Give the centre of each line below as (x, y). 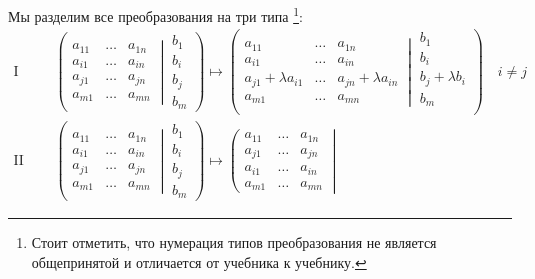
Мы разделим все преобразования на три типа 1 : (155, 14)
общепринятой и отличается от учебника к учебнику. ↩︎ (199, 261)
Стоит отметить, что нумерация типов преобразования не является (234, 242)
